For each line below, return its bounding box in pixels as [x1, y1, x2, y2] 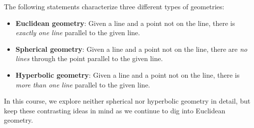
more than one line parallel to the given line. [15, 79, 150, 89]
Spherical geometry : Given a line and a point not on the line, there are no [15, 43, 248, 54]
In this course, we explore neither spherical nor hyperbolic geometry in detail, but [4, 96, 251, 106]
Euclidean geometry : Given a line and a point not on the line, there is [15, 18, 235, 28]
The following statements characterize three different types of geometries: [4, 1, 225, 11]
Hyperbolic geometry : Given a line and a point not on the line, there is [15, 69, 240, 80]
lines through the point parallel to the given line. [15, 53, 163, 64]
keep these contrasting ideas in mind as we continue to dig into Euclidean [4, 105, 226, 115]
